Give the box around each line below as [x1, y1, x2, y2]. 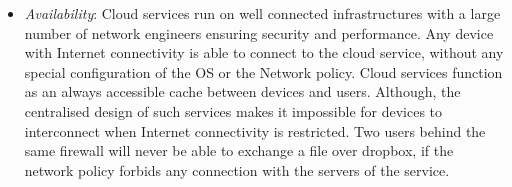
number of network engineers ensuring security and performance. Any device [24, 22, 494, 43]
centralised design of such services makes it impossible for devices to [24, 100, 443, 121]
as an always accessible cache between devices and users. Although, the [24, 81, 461, 102]
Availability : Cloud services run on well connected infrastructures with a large [24, 3, 501, 23]
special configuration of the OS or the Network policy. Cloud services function [24, 61, 503, 82]
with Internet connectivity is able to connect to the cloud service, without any [24, 42, 504, 63]
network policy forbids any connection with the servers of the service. [24, 159, 450, 180]
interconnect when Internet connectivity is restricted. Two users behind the [24, 120, 486, 141]
